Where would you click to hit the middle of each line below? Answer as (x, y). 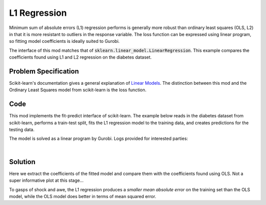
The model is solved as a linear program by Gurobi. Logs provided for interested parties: (99, 138)
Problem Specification (44, 71)
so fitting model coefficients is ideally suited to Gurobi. (65, 41)
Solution (22, 162)
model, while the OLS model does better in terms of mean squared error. (83, 196)
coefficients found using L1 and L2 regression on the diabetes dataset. (81, 57)
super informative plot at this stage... (46, 180)
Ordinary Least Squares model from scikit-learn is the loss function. (78, 90)
